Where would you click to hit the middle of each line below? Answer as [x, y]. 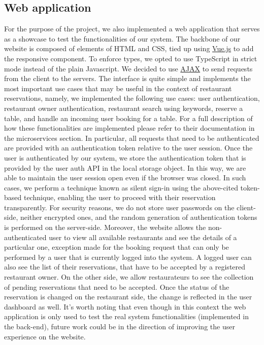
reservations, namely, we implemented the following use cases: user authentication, [132, 98]
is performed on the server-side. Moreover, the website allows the [105, 227]
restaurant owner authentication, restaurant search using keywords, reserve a [124, 108]
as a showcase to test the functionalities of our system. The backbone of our [122, 38]
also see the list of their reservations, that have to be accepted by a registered [125, 267]
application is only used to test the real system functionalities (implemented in [126, 316]
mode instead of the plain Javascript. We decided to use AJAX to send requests [128, 68]
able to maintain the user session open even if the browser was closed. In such [125, 178]
